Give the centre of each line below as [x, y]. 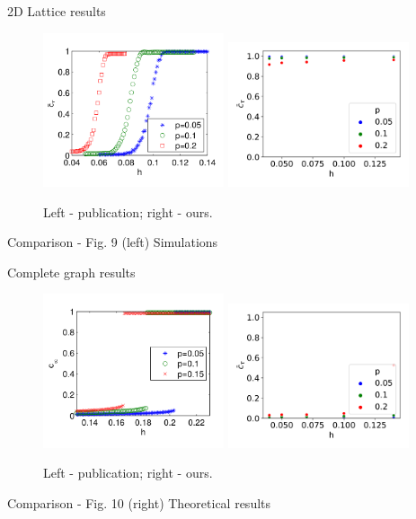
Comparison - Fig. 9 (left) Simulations [113, 242]
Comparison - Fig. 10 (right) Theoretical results [139, 502]
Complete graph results [71, 272]
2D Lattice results [57, 11]
